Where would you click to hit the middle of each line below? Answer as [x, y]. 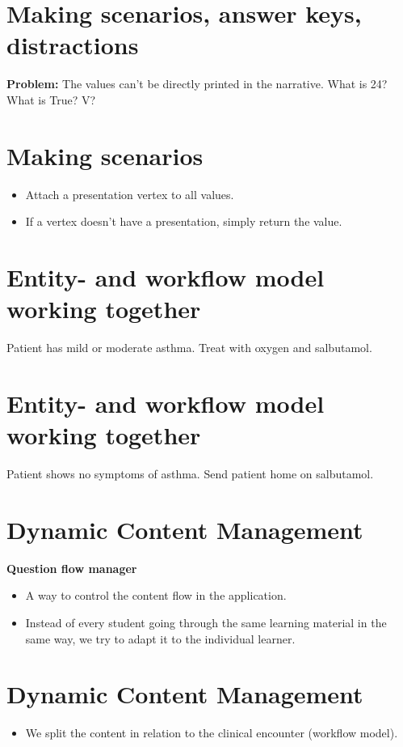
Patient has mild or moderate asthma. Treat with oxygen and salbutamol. [189, 348]
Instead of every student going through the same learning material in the [206, 622]
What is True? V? [51, 99]
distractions [73, 45]
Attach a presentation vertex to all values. [130, 194]
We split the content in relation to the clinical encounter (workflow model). [212, 733]
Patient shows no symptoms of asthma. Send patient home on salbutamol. [190, 474]
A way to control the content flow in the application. [156, 595]
